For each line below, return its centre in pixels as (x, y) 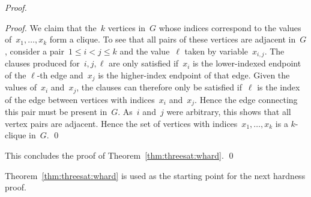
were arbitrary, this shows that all (229, 112)
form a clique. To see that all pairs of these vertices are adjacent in (173, 39)
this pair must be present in (56, 112)
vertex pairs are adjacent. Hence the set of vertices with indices (121, 123)
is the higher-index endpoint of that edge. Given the (194, 75)
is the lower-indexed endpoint (247, 63)
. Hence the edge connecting (246, 99)
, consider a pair (35, 51)
